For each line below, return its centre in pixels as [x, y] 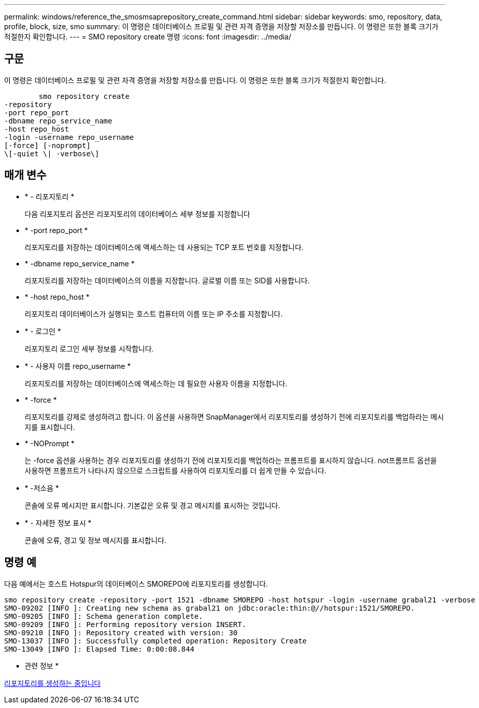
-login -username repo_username [69, 137]
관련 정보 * [42, 665]
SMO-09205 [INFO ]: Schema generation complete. [104, 616]
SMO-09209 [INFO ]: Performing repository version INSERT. [125, 624]
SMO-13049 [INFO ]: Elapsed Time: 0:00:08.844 [99, 649]
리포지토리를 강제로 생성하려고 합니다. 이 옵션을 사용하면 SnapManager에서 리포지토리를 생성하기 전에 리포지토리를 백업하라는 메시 [234, 417]
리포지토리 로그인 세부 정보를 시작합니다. [89, 348]
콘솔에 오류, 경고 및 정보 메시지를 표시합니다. [96, 540]
